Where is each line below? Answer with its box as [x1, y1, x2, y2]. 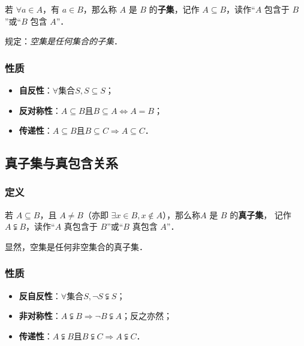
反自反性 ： [19, 289, 61, 302]
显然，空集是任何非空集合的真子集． [5, 240, 148, 252]
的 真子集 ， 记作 [230, 208, 291, 221]
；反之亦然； [122, 309, 172, 322]
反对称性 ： [19, 104, 61, 116]
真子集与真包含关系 [5, 154, 118, 172]
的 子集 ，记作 [149, 3, 200, 15]
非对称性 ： [19, 309, 61, 322]
